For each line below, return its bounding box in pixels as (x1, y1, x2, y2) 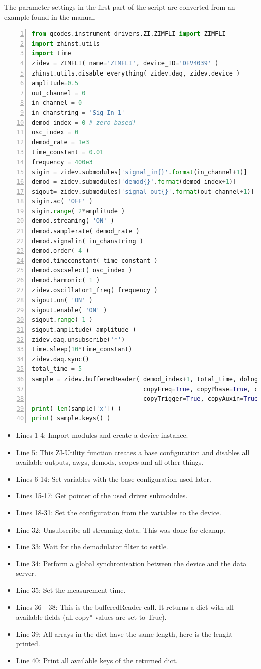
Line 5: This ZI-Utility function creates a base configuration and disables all (16, 447, 250, 457)
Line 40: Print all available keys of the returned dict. (16, 655, 178, 665)
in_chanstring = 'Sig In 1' (32, 109, 125, 116)
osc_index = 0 (32, 129, 79, 136)
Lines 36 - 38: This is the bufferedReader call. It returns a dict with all (16, 602, 234, 612)
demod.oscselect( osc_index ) (32, 267, 133, 274)
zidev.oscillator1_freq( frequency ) (32, 286, 158, 294)
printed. (16, 638, 40, 649)
